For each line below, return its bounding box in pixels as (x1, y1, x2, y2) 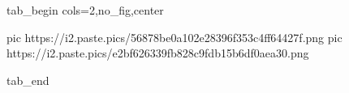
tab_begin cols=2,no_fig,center (6, 2, 164, 18)
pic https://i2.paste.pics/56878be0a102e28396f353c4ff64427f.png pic (6, 28, 343, 45)
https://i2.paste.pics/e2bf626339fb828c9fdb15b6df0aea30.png (6, 44, 309, 61)
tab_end (6, 71, 50, 88)
